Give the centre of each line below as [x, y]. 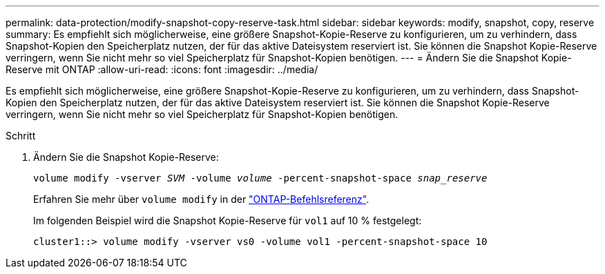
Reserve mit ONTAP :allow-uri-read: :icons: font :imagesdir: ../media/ [162, 69]
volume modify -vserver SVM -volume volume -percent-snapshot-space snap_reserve [260, 178]
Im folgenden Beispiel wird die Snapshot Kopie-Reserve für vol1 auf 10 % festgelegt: [228, 221]
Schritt [21, 136]
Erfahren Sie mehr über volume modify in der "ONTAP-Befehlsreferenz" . [201, 199]
